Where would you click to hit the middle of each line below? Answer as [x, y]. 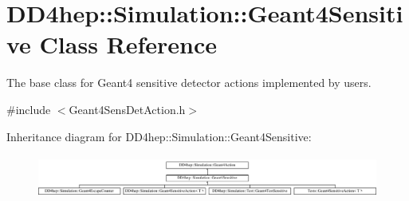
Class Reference [128, 44]
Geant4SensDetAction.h [127, 109]
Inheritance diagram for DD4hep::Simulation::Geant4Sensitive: [159, 136]
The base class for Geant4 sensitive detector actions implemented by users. [189, 83]
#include [29, 109]
